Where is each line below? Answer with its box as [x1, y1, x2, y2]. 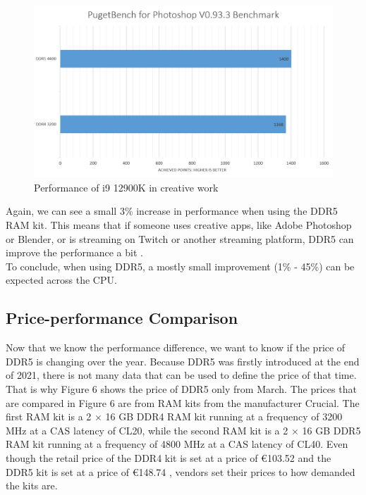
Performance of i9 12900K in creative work [34, 180, 219, 194]
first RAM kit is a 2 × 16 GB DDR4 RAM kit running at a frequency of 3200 [6, 409, 343, 424]
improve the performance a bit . [6, 245, 143, 260]
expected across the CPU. [6, 272, 117, 287]
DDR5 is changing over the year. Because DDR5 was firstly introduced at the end [6, 353, 360, 368]
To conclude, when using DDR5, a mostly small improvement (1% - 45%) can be [6, 258, 355, 273]
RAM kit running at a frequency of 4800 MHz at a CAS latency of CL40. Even [6, 437, 348, 451]
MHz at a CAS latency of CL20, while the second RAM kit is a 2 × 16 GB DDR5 [6, 422, 361, 437]
